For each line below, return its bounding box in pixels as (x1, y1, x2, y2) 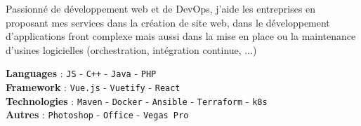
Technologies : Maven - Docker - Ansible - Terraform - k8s (6, 93, 268, 108)
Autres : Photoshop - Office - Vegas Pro (6, 107, 189, 122)
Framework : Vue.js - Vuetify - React (6, 80, 180, 94)
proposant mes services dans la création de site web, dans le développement (6, 15, 330, 29)
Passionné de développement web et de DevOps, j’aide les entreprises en (6, 1, 316, 15)
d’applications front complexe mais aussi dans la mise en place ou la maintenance (6, 29, 356, 43)
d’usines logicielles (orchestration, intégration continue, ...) (6, 42, 257, 57)
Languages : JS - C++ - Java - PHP (6, 66, 157, 80)
